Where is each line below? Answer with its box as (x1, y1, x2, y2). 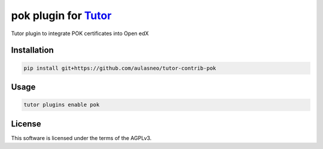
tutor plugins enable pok (23, 101, 100, 108)
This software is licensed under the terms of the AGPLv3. (11, 134, 152, 141)
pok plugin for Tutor (11, 9, 112, 22)
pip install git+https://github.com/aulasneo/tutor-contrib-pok (23, 64, 217, 72)
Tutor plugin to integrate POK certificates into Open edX (11, 30, 149, 37)
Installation (11, 45, 54, 55)
